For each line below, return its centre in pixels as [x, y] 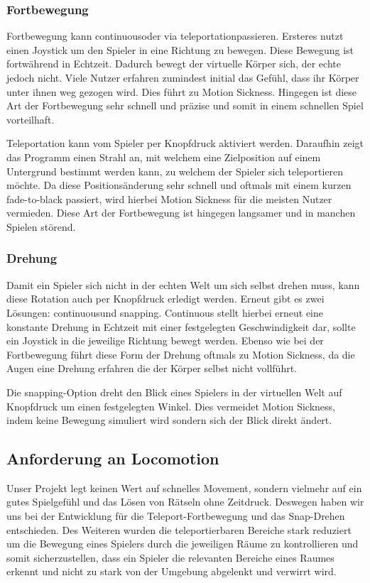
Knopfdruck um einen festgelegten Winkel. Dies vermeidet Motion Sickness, [171, 406]
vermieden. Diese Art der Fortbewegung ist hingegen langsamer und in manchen [181, 213]
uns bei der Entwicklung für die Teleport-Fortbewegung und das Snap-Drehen [176, 516]
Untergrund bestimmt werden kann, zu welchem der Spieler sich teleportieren [175, 171]
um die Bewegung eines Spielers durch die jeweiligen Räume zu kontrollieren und [183, 544]
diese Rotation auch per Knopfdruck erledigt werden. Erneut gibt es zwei [165, 299]
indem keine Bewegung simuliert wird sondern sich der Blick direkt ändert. [169, 420]
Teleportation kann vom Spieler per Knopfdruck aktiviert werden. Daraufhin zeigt [185, 143]
